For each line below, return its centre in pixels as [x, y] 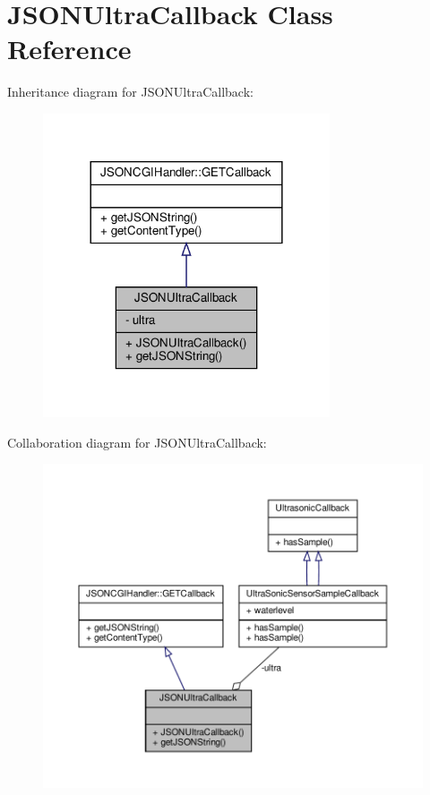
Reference [69, 49]
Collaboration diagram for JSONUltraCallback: [137, 442]
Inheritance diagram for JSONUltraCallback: [130, 92]
